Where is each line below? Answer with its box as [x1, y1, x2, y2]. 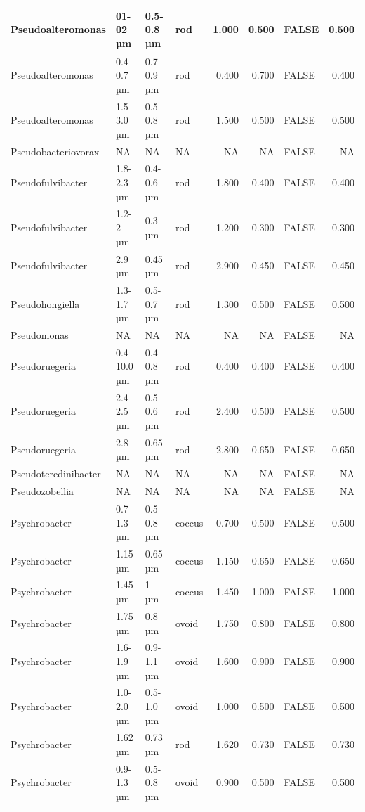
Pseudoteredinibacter [11, 466, 101, 481]
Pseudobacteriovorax [11, 143, 100, 158]
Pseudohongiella [11, 296, 80, 311]
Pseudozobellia [11, 484, 74, 498]
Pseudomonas [11, 327, 69, 342]
